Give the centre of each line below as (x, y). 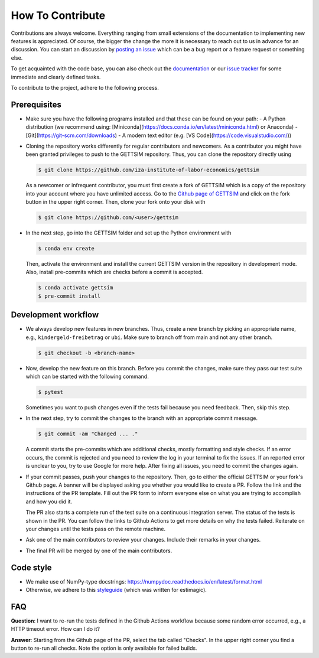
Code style (31, 567)
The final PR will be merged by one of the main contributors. (99, 550)
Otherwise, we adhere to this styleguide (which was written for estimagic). (116, 589)
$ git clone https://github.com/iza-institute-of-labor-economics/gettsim (149, 170)
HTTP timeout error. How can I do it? (56, 629)
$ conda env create (66, 249)
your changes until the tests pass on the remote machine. (96, 529)
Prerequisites (36, 104)
